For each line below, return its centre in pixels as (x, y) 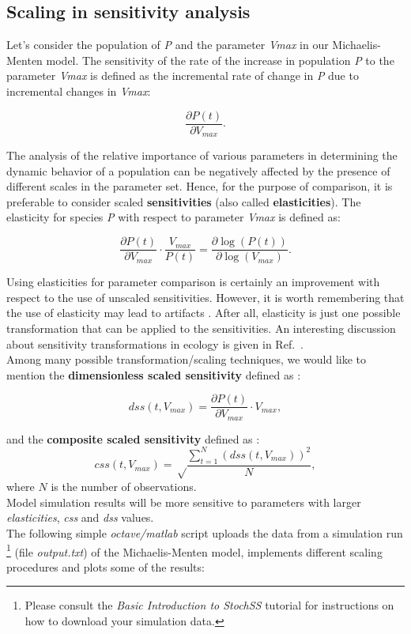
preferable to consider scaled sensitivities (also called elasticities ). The (184, 201)
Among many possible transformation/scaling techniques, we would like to (187, 359)
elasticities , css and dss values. (80, 517)
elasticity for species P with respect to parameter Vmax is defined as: (173, 217)
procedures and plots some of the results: (106, 566)
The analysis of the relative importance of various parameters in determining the (202, 155)
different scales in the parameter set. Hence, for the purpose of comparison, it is (200, 186)
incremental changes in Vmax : (79, 91)
